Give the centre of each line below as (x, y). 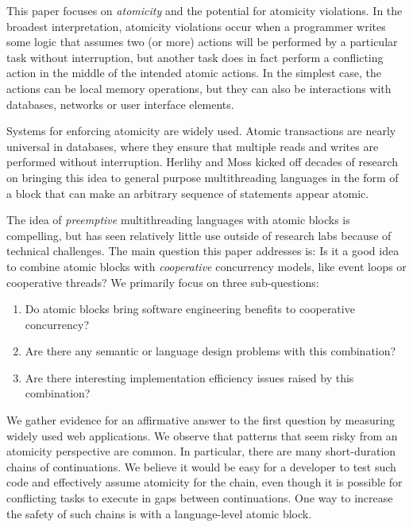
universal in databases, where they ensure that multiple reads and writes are (193, 146)
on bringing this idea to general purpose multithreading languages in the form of (203, 177)
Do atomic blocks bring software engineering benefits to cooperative (190, 309)
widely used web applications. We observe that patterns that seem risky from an (202, 435)
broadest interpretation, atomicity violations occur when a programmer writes (196, 26)
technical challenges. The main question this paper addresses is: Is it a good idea (203, 251)
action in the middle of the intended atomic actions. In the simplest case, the (194, 73)
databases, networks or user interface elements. (120, 104)
